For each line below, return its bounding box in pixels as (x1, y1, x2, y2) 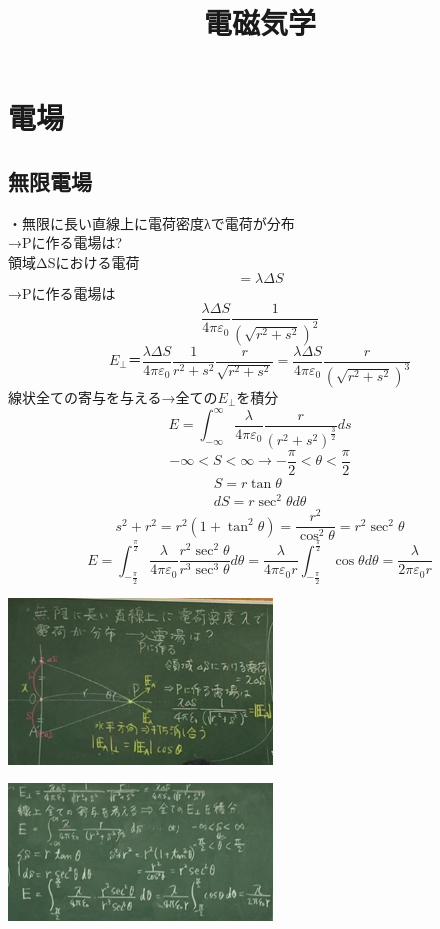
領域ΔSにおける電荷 (8, 251, 140, 272)
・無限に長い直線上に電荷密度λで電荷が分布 (8, 212, 295, 233)
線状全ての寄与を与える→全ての (8, 386, 218, 407)
